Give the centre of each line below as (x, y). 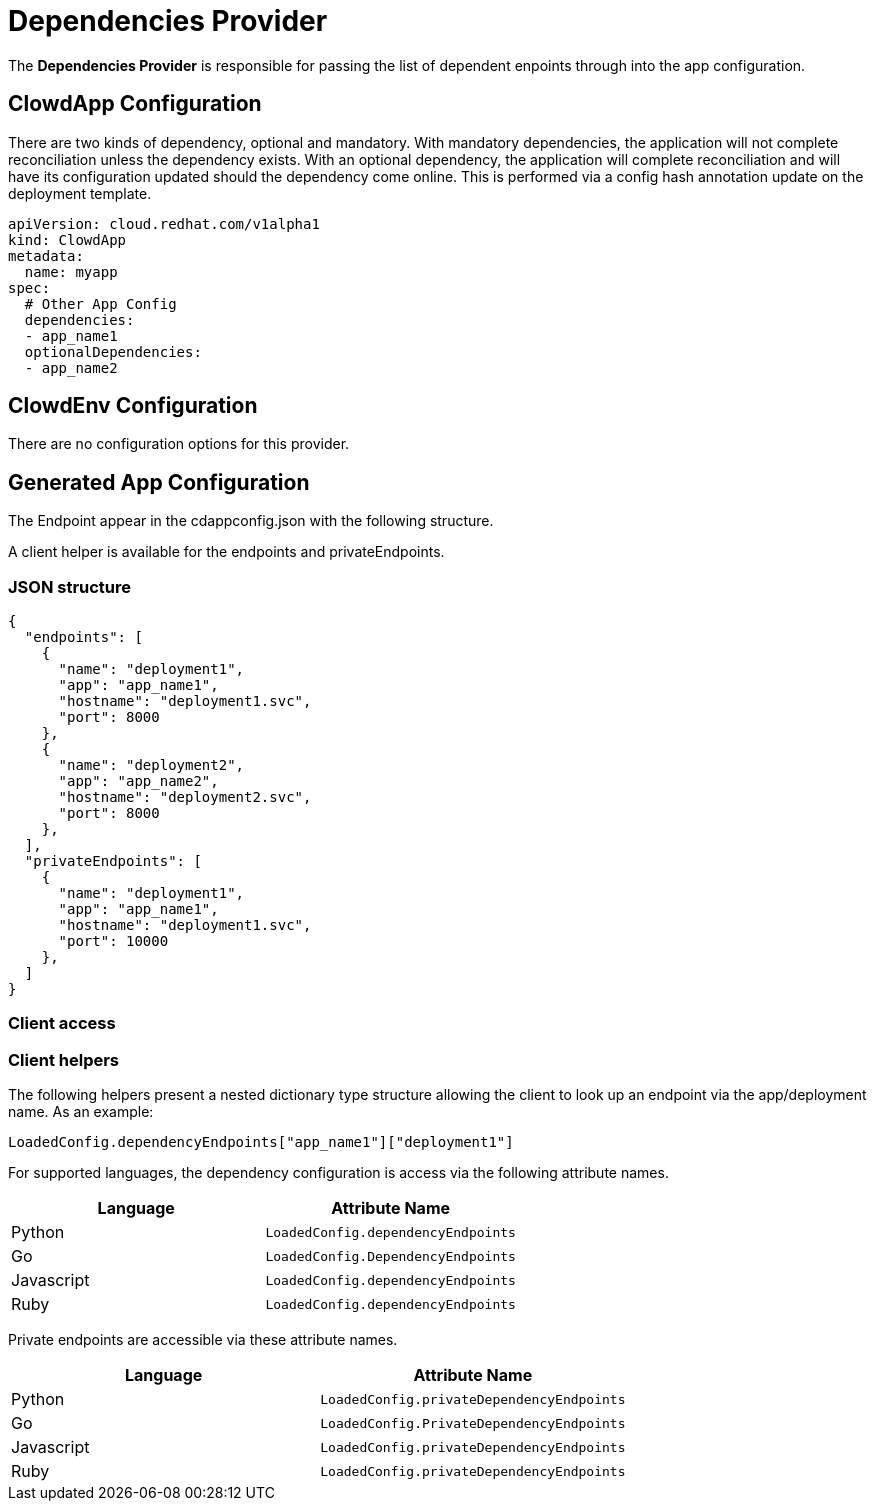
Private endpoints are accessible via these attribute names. (203, 1340)
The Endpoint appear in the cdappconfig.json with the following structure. (251, 521)
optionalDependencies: (113, 351)
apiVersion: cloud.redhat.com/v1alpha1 (164, 223)
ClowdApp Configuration (135, 104)
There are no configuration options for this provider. (179, 444)
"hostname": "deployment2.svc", (185, 797)
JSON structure (70, 586)
